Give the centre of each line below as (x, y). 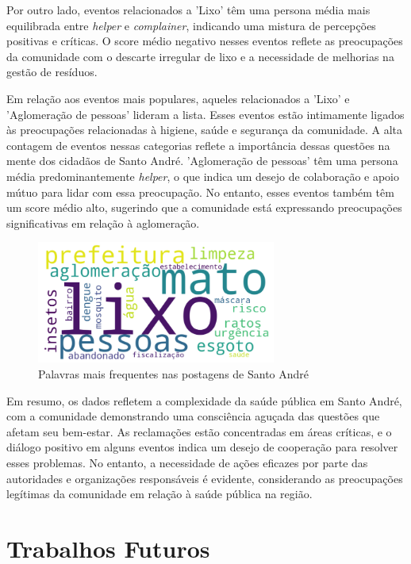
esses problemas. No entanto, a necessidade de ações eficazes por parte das (187, 463)
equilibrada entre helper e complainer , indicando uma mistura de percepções (191, 25)
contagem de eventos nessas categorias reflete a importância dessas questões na (198, 145)
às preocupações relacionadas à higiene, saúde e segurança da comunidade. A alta (205, 130)
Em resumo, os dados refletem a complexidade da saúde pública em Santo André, (204, 400)
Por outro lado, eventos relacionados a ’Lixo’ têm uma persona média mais (188, 10)
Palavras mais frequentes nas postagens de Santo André (174, 374)
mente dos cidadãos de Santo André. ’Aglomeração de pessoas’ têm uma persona (202, 161)
